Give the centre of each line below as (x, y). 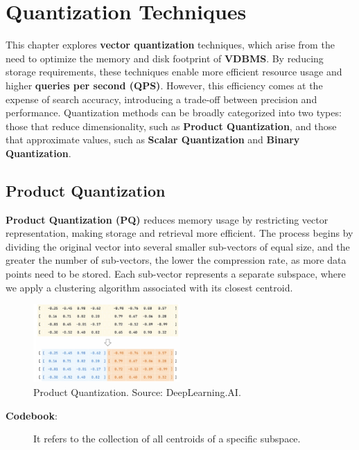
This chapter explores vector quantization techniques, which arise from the (170, 45)
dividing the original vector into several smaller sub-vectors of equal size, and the (178, 246)
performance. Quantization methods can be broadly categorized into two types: (174, 112)
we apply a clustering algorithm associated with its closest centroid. (149, 287)
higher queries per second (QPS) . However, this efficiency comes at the (164, 85)
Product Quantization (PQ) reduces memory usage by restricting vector (167, 219)
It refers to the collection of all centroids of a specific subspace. (167, 439)
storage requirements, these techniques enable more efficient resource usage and (174, 72)
